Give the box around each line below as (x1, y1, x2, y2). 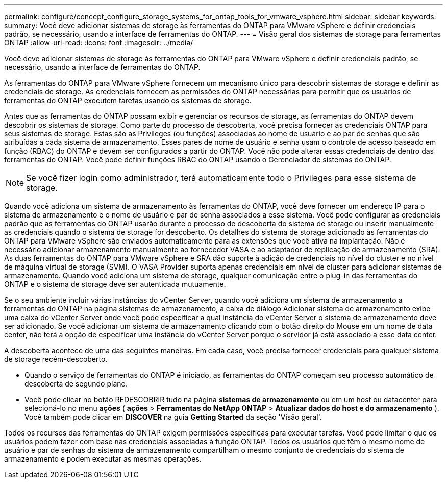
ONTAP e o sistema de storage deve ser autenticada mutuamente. (4, 280, 226, 288)
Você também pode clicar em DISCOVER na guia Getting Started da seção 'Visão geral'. (24, 413, 322, 421)
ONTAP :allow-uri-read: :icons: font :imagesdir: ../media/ (4, 38, 193, 47)
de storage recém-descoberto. (4, 355, 108, 364)
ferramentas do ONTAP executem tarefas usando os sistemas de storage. (4, 96, 252, 105)
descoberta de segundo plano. (24, 379, 128, 388)
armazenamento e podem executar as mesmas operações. (4, 454, 202, 463)
